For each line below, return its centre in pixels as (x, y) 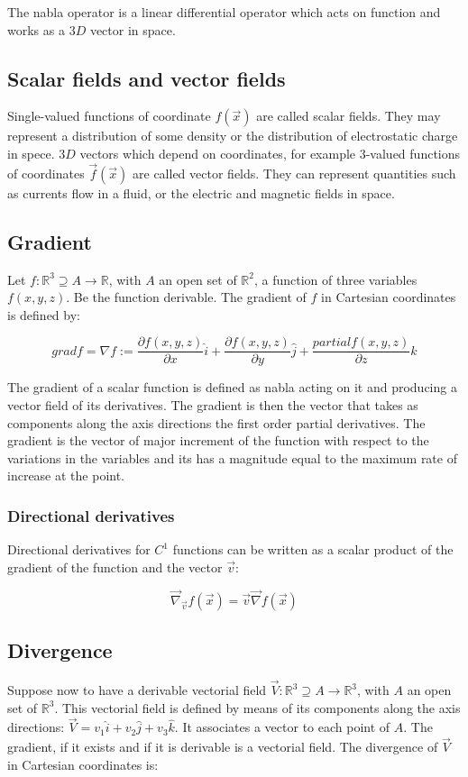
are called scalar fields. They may (349, 116)
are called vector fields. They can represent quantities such (294, 173)
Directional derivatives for (79, 549)
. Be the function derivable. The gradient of (186, 297)
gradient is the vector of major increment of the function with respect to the (218, 440)
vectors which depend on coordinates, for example (218, 153)
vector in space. (133, 29)
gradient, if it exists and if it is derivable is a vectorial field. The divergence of (223, 747)
